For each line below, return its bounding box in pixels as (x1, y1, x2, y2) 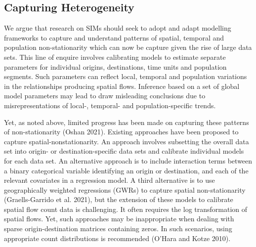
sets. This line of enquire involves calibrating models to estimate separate (4, 51, 226, 62)
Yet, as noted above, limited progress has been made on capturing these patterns (4, 117, 249, 127)
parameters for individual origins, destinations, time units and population (4, 61, 227, 72)
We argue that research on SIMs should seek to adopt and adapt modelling (4, 23, 231, 33)
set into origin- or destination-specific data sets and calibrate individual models (4, 146, 244, 156)
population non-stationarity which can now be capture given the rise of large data (4, 42, 252, 52)
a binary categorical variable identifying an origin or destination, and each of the (4, 165, 249, 175)
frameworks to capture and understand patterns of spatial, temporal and (4, 32, 224, 42)
